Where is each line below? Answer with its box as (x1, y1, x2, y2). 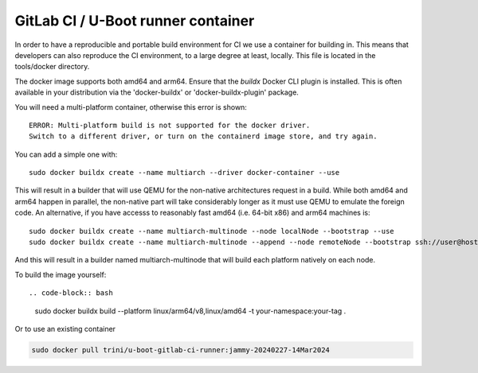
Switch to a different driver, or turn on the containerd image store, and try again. (29, 132, 378, 141)
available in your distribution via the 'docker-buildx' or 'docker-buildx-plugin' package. (14, 87, 299, 97)
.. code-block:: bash (29, 289, 113, 297)
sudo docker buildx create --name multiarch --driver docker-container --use (29, 168, 340, 177)
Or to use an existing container (14, 324, 116, 333)
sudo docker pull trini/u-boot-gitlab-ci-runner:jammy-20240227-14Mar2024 (31, 345, 331, 354)
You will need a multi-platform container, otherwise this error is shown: (14, 102, 247, 111)
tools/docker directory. (14, 62, 90, 72)
